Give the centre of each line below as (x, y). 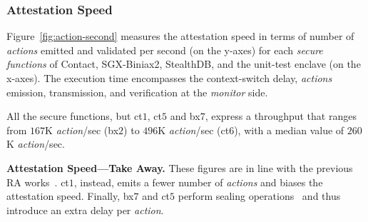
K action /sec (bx (82, 130)
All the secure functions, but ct (75, 116)
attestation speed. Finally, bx (70, 196)
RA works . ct (38, 182)
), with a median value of (289, 130)
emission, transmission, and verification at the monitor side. (137, 92)
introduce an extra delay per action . (85, 210)
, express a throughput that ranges (281, 116)
